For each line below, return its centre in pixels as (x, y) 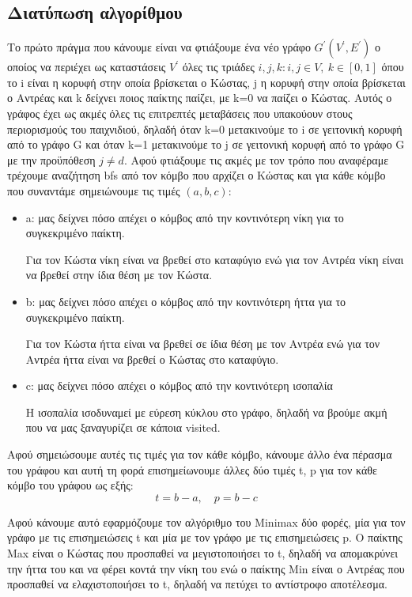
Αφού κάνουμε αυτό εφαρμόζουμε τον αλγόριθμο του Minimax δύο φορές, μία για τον (206, 521)
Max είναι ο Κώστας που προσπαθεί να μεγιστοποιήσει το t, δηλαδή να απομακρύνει (203, 553)
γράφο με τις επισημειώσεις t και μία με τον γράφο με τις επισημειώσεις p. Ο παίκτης (205, 537)
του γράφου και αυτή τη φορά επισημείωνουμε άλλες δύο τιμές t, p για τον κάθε (192, 469)
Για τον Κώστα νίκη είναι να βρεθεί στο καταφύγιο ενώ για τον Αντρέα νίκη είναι (215, 259)
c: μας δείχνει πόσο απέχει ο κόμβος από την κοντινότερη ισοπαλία (179, 385)
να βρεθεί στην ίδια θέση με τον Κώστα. (119, 275)
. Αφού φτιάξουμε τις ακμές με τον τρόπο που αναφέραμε (256, 159)
